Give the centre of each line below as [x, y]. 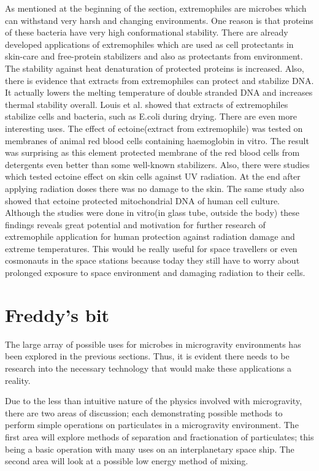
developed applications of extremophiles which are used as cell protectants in [149, 44]
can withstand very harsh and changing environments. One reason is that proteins [159, 20]
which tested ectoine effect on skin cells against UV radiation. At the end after [153, 176]
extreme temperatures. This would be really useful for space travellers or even [151, 248]
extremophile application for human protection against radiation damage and [150, 236]
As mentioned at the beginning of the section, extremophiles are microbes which [156, 8]
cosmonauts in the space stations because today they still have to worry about [152, 260]
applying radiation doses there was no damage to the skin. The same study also [155, 188]
